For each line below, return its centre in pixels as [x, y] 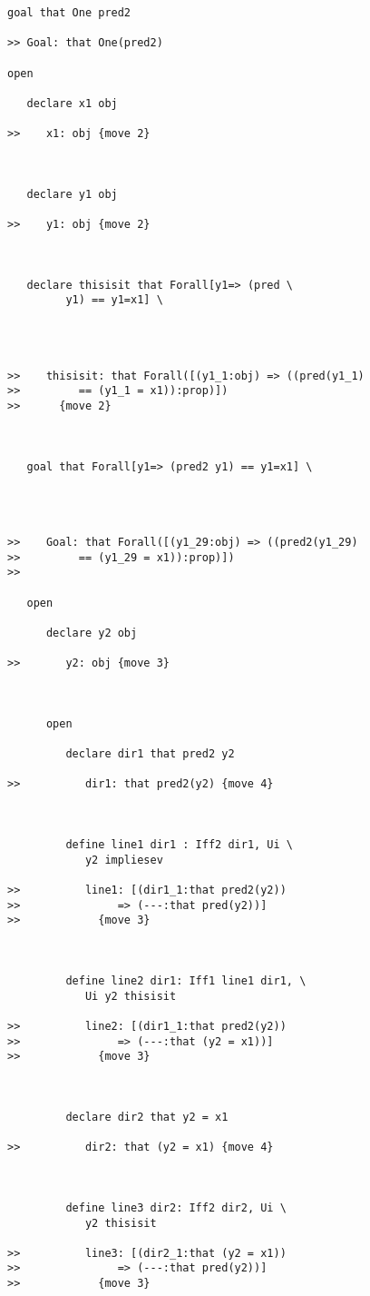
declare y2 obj [92, 633]
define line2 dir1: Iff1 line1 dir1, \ [186, 981]
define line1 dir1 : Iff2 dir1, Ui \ [179, 845]
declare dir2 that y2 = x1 [147, 1117]
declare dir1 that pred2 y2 [150, 754]
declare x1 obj [72, 103]
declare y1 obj [72, 194]
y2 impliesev [124, 860]
